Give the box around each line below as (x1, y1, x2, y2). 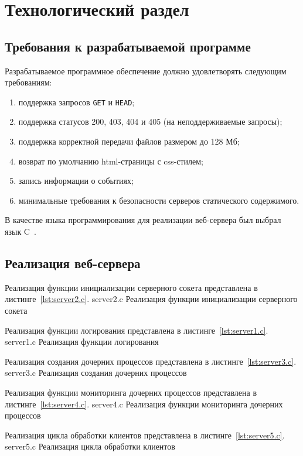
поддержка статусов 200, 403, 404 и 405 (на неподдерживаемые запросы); (18, 115, 282, 128)
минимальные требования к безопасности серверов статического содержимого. (18, 194, 299, 206)
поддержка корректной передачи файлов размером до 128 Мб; (18, 135, 240, 148)
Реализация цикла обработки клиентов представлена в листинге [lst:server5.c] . (5, 428, 285, 441)
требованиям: (5, 76, 52, 88)
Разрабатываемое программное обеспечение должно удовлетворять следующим (5, 64, 287, 77)
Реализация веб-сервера (5, 253, 141, 272)
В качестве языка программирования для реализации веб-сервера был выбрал (5, 214, 281, 226)
